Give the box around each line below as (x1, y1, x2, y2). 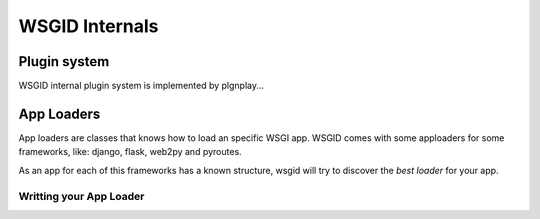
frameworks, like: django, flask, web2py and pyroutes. (18, 146, 242, 158)
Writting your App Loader (18, 189, 145, 203)
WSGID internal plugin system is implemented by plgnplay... (18, 80, 265, 92)
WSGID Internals (18, 15, 159, 37)
